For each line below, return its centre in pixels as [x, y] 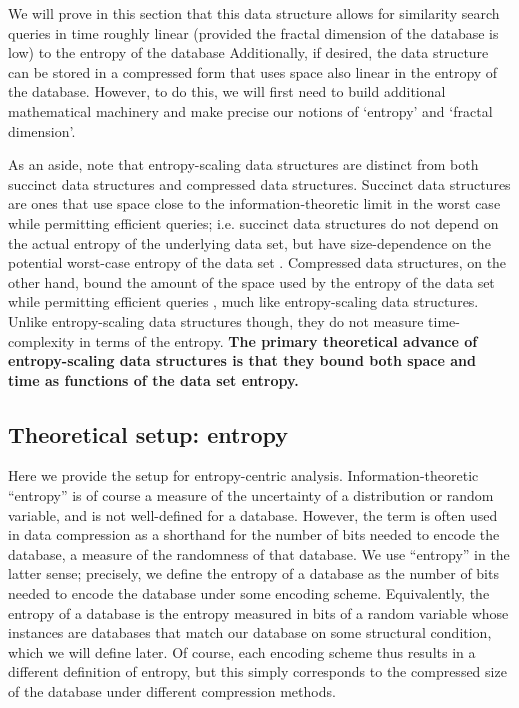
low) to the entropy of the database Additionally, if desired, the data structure [248, 52]
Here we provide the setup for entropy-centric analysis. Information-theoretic [243, 475]
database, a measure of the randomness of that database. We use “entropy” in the [259, 553]
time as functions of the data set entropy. [153, 379]
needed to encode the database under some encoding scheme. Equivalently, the [249, 593]
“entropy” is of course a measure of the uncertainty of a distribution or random [251, 495]
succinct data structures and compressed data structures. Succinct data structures [259, 183]
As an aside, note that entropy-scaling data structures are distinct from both [243, 164]
